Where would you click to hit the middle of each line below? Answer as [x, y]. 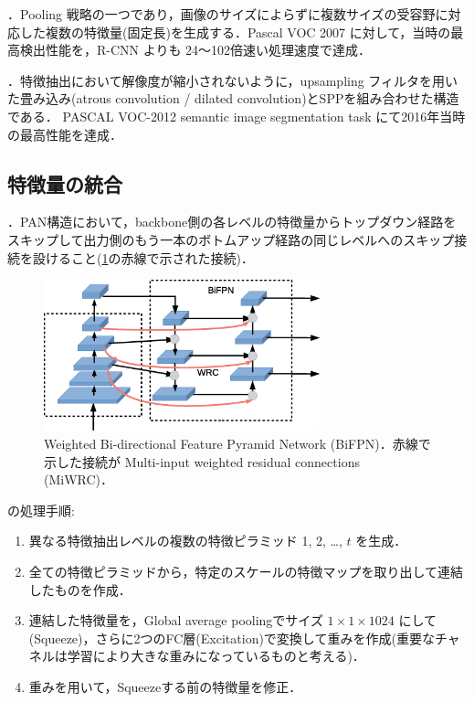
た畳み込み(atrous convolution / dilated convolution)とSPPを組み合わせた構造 [233, 98]
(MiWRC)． [79, 479]
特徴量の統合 [65, 183]
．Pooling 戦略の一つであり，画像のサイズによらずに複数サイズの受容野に [228, 14]
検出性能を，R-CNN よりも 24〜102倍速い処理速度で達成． [195, 50]
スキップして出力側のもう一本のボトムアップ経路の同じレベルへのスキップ [231, 239]
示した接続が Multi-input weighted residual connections [202, 461]
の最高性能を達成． [65, 134]
